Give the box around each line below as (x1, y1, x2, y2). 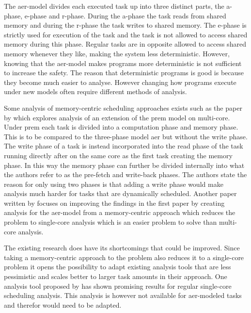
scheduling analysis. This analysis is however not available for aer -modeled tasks (4, 290, 242, 300)
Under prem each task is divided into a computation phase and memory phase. (4, 122, 238, 132)
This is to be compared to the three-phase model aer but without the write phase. (4, 131, 248, 141)
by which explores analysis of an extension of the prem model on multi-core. (4, 112, 230, 122)
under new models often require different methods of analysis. (4, 86, 187, 97)
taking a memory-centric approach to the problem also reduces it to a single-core (4, 252, 244, 262)
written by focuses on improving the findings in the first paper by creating (4, 198, 225, 208)
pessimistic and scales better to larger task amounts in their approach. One (4, 271, 227, 281)
